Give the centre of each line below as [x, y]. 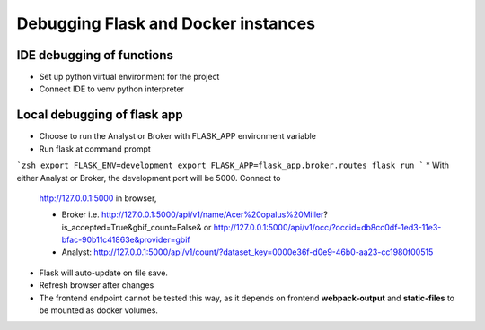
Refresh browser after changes [97, 285]
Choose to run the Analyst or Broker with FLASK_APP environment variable [177, 136]
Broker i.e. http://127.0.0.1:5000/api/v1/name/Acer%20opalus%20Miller [193, 214]
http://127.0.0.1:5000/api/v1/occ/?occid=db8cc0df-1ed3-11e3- [327, 227]
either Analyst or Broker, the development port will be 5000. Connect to [149, 178]
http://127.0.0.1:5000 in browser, [98, 198]
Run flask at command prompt [95, 149]
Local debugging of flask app [100, 115]
